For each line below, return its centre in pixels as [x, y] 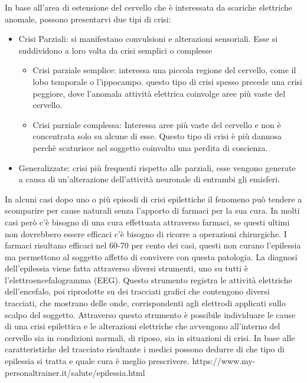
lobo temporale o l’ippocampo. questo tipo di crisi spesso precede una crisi [167, 81]
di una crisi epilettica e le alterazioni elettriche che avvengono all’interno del [143, 326]
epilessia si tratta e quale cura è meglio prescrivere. [97, 361]
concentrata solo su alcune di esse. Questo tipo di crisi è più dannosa [157, 136]
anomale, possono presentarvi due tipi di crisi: [88, 19]
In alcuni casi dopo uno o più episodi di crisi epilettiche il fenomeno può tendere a [153, 199]
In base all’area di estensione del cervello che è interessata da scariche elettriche [149, 7]
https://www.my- [224, 361]
